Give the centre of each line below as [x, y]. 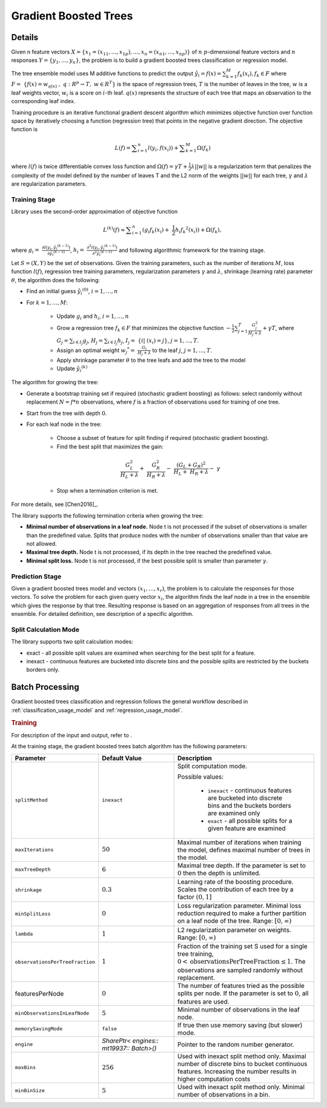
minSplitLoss [33, 914]
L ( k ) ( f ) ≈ [114, 229]
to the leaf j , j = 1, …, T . [182, 350]
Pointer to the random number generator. [236, 1044]
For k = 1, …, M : [47, 302]
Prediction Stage [36, 576]
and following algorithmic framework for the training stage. [192, 250]
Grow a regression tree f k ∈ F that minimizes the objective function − [144, 329]
